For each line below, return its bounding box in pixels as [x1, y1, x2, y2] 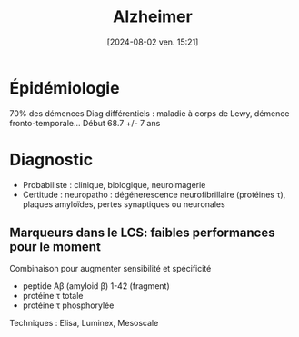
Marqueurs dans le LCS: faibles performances [9, 225, 275, 241]
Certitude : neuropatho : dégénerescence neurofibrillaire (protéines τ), [22, 189, 286, 200]
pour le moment [9, 239, 102, 255]
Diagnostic [9, 149, 94, 170]
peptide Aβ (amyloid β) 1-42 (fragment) [22, 281, 170, 292]
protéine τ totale [22, 291, 84, 302]
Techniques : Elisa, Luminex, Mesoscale [9, 318, 159, 329]
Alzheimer [113, 6, 193, 27]
